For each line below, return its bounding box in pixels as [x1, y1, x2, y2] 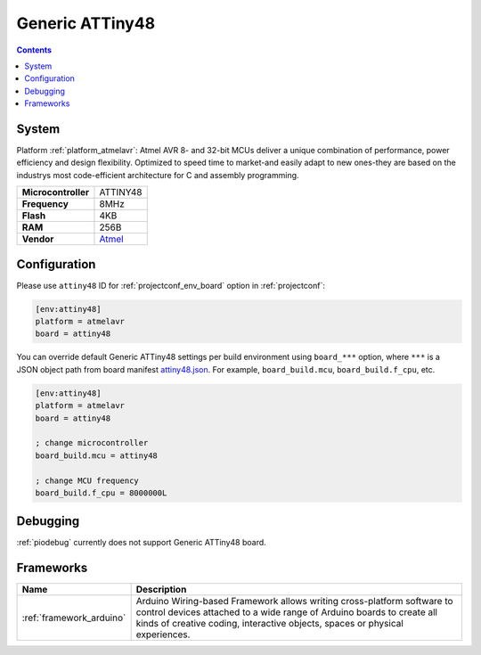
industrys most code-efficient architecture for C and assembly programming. [16, 169, 299, 180]
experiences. [135, 628, 191, 641]
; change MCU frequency [35, 475, 140, 486]
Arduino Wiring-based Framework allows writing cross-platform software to [135, 595, 453, 608]
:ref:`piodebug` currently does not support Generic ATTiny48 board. [16, 537, 266, 548]
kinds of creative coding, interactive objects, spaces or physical [135, 618, 404, 630]
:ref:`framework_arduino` [21, 611, 126, 624]
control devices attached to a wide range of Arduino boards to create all [135, 606, 438, 618]
